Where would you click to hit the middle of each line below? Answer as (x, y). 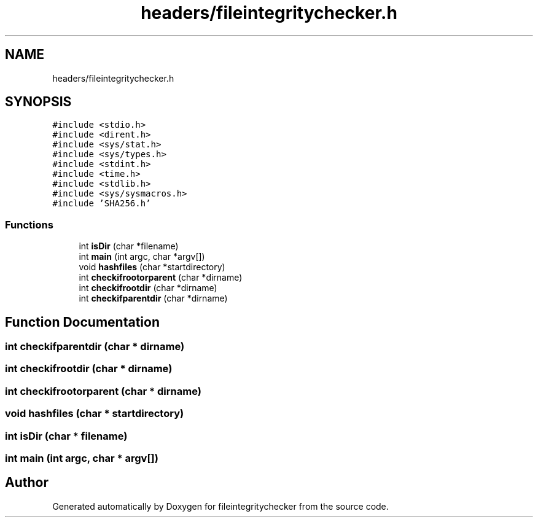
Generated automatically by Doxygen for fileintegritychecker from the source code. (220, 506)
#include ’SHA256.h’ (102, 204)
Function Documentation (82, 322)
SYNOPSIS (38, 102)
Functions (29, 224)
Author (27, 483)
